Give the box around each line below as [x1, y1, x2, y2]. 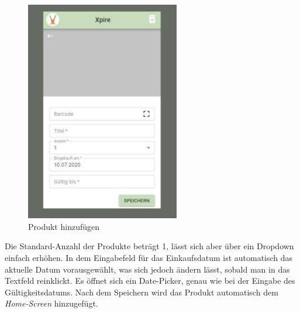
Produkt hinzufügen [28, 220, 100, 232]
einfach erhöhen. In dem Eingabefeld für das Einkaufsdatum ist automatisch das [5, 252, 293, 264]
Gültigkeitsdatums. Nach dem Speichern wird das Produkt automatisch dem [5, 286, 278, 298]
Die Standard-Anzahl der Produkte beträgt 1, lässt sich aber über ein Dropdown [5, 240, 294, 252]
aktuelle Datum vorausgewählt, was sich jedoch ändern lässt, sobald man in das [5, 263, 290, 275]
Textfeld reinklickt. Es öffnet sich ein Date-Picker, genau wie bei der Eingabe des [5, 274, 295, 287]
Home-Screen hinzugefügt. [5, 297, 98, 309]
